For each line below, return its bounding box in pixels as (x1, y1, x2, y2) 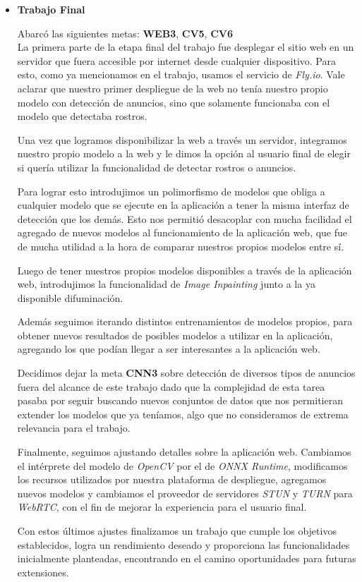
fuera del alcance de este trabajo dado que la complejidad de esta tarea (17, 379, 325, 394)
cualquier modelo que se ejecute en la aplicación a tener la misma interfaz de (17, 198, 349, 212)
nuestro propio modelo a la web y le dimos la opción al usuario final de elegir (17, 146, 351, 161)
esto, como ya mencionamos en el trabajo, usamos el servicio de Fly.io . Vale (17, 67, 345, 82)
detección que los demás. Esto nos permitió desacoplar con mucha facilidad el (17, 211, 352, 226)
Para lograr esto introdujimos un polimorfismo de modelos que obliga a (17, 183, 325, 198)
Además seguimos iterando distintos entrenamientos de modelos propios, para (17, 314, 353, 329)
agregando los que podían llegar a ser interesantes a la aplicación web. (17, 341, 320, 356)
